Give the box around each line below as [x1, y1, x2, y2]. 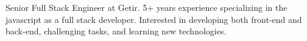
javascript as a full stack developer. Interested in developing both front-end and [5, 13, 302, 25]
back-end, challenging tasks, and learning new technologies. [5, 25, 227, 37]
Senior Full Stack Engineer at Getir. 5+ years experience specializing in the [5, 1, 288, 13]
